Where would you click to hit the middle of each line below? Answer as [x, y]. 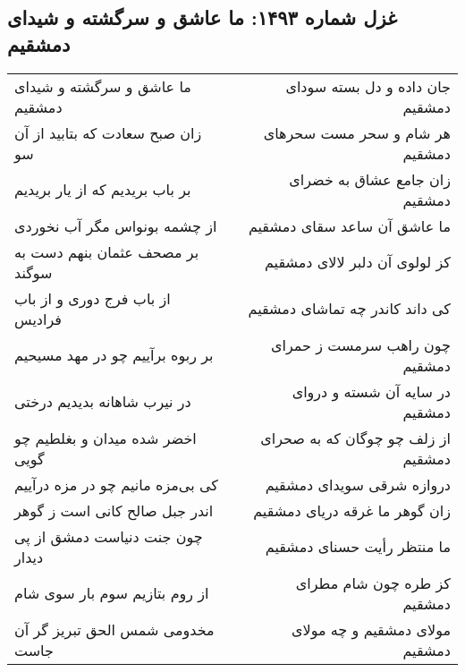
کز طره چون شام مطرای [373, 583]
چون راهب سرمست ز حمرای [361, 345]
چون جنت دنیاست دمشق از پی [109, 536]
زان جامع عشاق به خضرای [370, 179]
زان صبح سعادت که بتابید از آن [108, 132]
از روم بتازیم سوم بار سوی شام [112, 593]
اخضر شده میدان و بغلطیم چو [106, 438]
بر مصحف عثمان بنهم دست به [107, 251]
